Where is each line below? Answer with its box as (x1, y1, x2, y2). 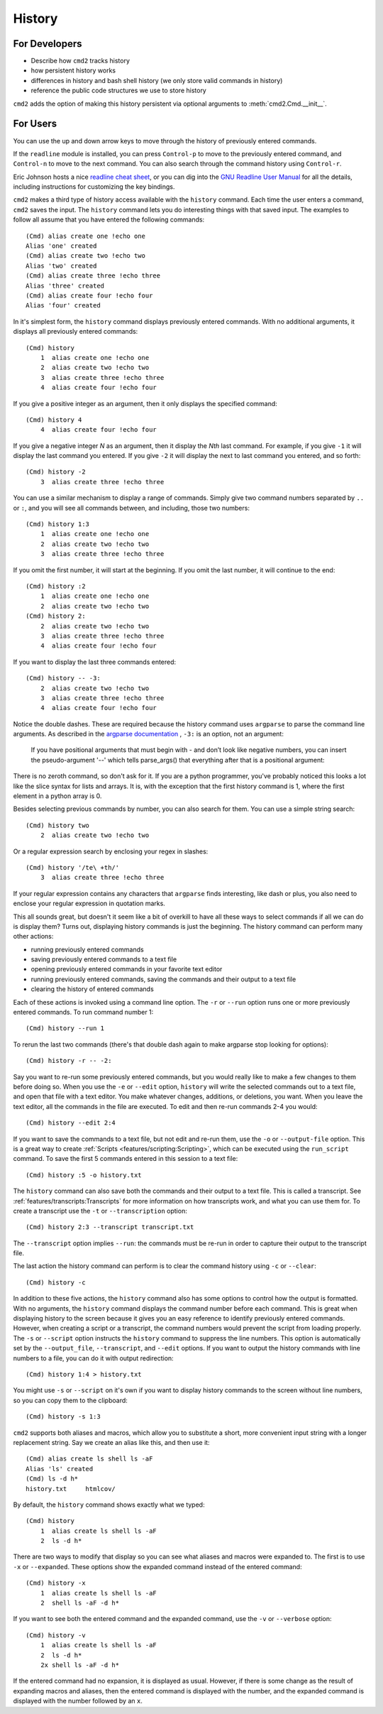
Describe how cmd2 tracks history (30, 57, 131, 65)
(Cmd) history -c (26, 1278, 86, 1287)
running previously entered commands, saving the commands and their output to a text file (30, 975, 296, 983)
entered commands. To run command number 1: (13, 1008, 154, 1017)
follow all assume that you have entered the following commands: (13, 215, 205, 224)
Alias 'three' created (26, 281, 105, 290)
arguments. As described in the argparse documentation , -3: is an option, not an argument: (13, 730, 284, 738)
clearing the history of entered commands (30, 985, 154, 993)
